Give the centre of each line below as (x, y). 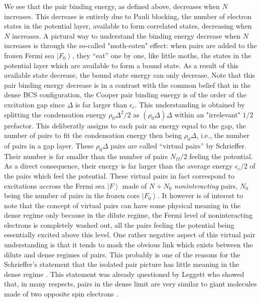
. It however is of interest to (201, 195)
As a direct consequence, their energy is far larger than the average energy (118, 166)
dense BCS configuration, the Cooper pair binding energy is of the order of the (125, 95)
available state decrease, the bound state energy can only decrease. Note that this (129, 75)
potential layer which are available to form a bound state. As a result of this (121, 65)
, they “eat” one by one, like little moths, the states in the (162, 55)
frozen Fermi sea (29, 55)
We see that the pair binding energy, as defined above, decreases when (112, 6)
